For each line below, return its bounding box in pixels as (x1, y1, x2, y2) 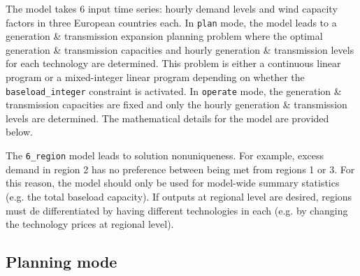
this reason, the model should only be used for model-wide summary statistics (6, 175, 340, 190)
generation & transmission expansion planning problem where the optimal (6, 29, 323, 43)
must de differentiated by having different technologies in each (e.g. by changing (6, 203, 348, 217)
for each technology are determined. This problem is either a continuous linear (6, 56, 341, 71)
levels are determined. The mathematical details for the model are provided (6, 110, 329, 125)
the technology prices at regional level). (6, 217, 174, 231)
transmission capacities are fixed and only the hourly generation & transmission (6, 97, 347, 112)
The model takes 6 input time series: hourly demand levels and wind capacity (6, 1, 338, 15)
